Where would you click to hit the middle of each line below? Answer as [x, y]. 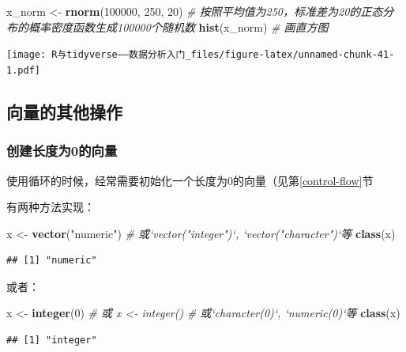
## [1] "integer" [52, 341]
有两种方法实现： [51, 207]
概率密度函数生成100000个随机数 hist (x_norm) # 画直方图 [178, 26]
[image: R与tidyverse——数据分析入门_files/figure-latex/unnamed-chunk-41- [201, 55]
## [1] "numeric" [52, 261]
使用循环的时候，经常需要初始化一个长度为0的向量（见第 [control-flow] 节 [190, 180]
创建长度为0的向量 [62, 151]
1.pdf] [23, 70]
